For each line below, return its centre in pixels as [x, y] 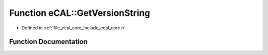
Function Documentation [48, 42]
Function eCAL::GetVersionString [80, 13]
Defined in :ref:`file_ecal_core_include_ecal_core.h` [74, 28]
